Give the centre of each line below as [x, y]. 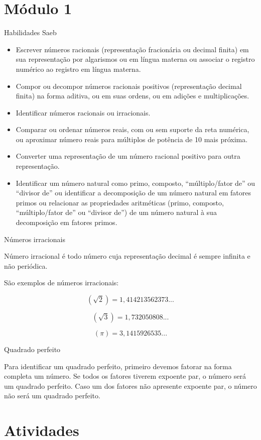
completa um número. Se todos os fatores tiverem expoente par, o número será [125, 376]
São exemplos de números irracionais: [61, 283]
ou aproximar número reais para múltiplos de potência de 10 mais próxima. [132, 139]
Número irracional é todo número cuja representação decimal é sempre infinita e [127, 256]
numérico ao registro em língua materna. [78, 69]
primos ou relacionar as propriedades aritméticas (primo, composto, [120, 202]
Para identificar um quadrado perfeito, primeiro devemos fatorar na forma [118, 366]
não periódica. [26, 265]
